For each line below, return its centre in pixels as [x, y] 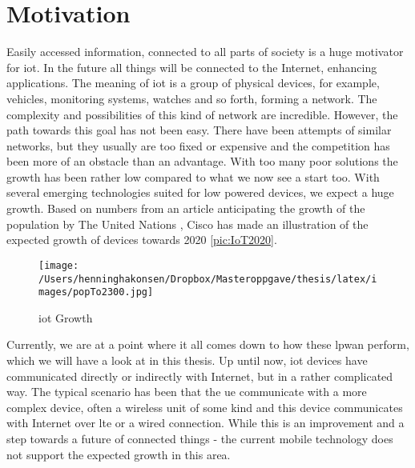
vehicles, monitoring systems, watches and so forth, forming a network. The [192, 98]
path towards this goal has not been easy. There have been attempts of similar [199, 130]
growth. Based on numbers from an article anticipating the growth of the [186, 208]
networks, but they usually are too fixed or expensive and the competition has [198, 145]
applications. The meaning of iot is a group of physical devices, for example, [193, 83]
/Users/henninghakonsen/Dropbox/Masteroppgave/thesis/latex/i [208, 279]
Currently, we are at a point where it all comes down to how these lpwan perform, [208, 344]
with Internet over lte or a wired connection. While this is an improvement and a [205, 423]
